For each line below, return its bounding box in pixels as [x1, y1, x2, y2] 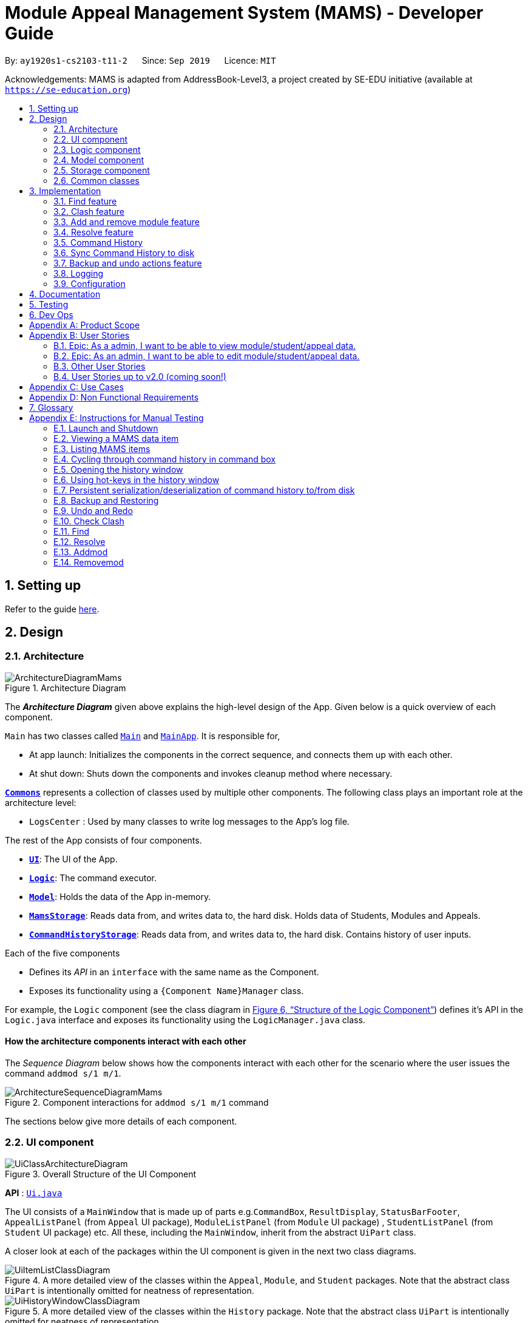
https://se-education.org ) [5, 84, 131, 95]
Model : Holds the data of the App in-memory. [29, 891, 211, 902]
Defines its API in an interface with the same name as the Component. [29, 966, 319, 977]
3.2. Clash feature [53, 206, 124, 217]
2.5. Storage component [53, 164, 150, 175]
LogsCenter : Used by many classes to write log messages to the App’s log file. [29, 816, 350, 827]
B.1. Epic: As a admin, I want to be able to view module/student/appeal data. [53, 340, 356, 351]
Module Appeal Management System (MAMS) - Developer [5, 2, 484, 23]
